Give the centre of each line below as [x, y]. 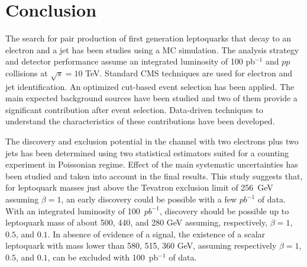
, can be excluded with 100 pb [103, 257]
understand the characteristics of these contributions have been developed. [140, 121]
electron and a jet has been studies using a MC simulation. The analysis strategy [152, 49]
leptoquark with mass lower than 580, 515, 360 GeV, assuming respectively [141, 245]
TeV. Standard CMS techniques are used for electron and [189, 73]
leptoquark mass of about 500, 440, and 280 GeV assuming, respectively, [137, 222]
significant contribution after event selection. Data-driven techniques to [134, 109]
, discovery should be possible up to [224, 210]
